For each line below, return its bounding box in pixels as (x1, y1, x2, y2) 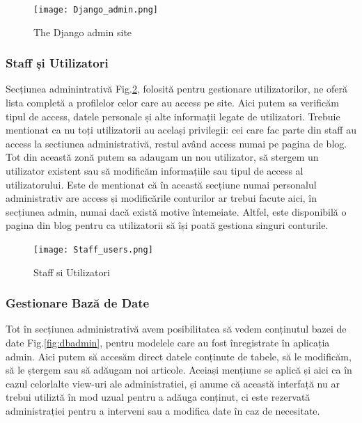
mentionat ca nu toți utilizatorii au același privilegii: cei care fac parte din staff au (6, 122, 356, 137)
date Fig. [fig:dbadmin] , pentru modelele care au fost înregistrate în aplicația (6, 335, 330, 350)
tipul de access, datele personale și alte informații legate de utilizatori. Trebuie (6, 109, 340, 123)
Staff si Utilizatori (33, 264, 110, 279)
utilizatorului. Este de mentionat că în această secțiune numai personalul (6, 177, 317, 191)
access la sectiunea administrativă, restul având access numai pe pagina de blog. (6, 136, 347, 150)
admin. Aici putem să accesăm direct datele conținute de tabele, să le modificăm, (6, 349, 352, 363)
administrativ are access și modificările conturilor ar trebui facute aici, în (6, 191, 317, 205)
